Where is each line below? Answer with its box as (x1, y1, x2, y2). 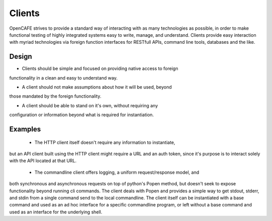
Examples (9, 125, 41, 133)
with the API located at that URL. (9, 158, 77, 164)
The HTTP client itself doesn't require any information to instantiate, (34, 139, 176, 145)
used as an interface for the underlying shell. (9, 209, 103, 215)
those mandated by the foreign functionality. (9, 93, 102, 99)
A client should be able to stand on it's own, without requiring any (22, 102, 158, 108)
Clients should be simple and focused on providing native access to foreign (22, 65, 178, 71)
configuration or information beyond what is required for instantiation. (9, 112, 154, 118)
